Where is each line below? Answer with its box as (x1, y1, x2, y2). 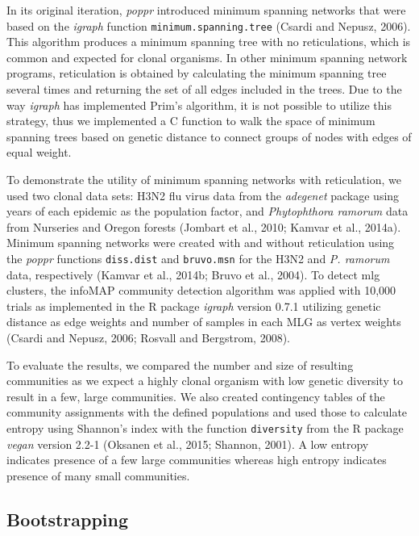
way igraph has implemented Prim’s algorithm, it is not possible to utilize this (6, 96, 392, 113)
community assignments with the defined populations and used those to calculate (6, 404, 408, 421)
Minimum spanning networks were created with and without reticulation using (6, 234, 395, 251)
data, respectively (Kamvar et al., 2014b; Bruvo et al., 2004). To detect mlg (6, 266, 380, 283)
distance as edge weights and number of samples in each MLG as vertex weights (6, 313, 401, 330)
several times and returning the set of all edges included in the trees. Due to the (6, 81, 402, 98)
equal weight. (6, 144, 72, 161)
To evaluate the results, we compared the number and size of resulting (6, 356, 354, 373)
